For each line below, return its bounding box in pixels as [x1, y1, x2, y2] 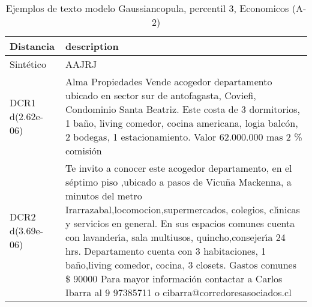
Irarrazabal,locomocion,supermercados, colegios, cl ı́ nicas [65, 202, 300, 216]
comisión [65, 144, 102, 157]
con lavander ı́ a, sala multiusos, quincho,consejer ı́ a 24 [65, 230, 286, 244]
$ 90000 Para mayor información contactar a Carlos [65, 272, 283, 285]
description [65, 39, 119, 53]
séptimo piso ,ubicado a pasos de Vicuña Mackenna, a [65, 175, 292, 189]
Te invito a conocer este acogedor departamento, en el [65, 161, 292, 175]
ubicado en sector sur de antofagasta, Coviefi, [65, 88, 256, 102]
